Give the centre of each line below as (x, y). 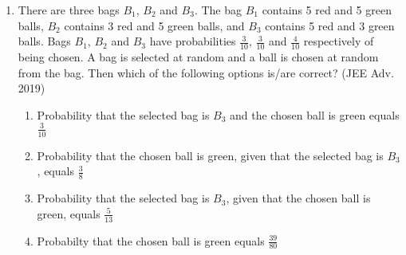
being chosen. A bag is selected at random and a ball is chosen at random (198, 57)
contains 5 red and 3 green (330, 25)
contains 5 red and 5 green (327, 10)
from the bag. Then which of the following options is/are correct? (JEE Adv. (206, 72)
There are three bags (69, 10)
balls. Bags (44, 41)
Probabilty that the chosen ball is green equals (151, 240)
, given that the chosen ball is (298, 198)
